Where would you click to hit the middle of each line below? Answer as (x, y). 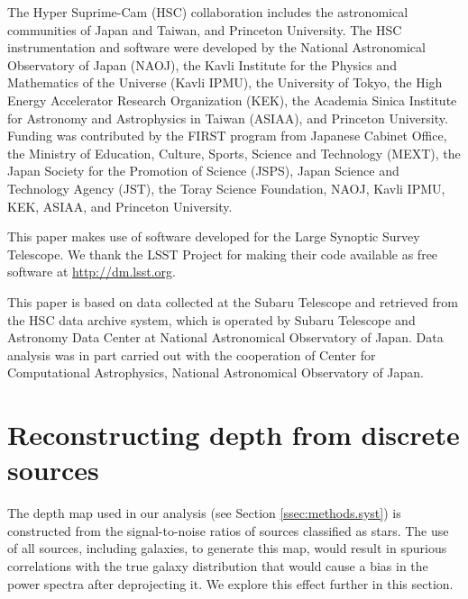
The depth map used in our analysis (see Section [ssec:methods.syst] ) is (204, 513)
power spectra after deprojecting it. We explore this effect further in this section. (230, 583)
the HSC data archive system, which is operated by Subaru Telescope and (211, 319)
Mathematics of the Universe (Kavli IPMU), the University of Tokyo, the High (225, 82)
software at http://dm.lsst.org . (92, 272)
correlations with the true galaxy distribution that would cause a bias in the (218, 565)
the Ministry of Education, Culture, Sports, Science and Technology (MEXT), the (234, 153)
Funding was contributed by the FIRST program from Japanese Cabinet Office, (227, 136)
